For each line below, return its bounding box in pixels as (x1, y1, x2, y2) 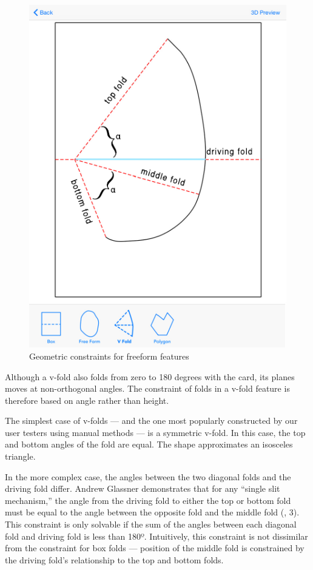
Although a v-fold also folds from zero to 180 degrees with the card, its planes (5, 370, 295, 383)
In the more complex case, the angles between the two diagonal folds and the (5, 470, 291, 483)
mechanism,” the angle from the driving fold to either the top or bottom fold (5, 494, 291, 506)
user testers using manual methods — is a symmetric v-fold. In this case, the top (5, 426, 306, 438)
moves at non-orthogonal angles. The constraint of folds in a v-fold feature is (5, 382, 290, 395)
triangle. (5, 450, 36, 463)
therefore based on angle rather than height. (5, 394, 169, 406)
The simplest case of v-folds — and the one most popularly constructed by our (5, 414, 298, 427)
